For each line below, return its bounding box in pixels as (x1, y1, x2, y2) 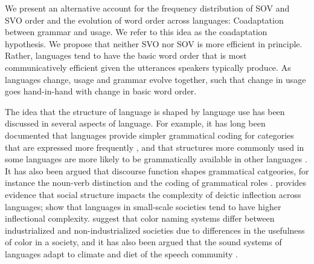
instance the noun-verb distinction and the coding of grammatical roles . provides (5, 176, 307, 189)
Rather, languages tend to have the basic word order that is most (5, 49, 247, 62)
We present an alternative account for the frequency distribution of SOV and (5, 2, 290, 14)
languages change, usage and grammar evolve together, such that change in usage (5, 73, 306, 85)
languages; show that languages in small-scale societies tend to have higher (5, 200, 281, 213)
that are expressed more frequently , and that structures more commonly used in (5, 140, 304, 153)
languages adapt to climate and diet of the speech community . (5, 247, 238, 260)
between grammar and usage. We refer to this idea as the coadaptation (5, 25, 268, 38)
